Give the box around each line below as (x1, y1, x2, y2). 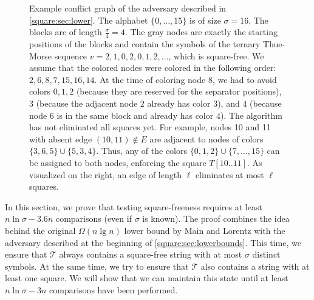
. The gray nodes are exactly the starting (125, 25, 278, 38)
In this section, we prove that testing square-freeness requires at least (5, 200, 262, 213)
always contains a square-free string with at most (59, 248, 242, 261)
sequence (54, 49, 87, 62)
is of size (189, 13, 221, 26)
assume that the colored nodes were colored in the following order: (29, 61, 276, 74)
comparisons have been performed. (49, 283, 178, 296)
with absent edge (29, 132, 92, 145)
